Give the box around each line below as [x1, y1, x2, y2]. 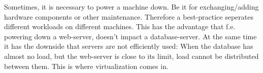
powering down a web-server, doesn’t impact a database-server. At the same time [4, 31, 257, 41]
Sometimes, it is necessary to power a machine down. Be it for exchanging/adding [4, 2, 259, 12]
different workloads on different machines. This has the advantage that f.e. [4, 21, 236, 32]
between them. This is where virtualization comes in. [4, 60, 169, 71]
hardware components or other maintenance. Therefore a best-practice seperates [4, 11, 253, 22]
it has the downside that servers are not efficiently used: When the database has [4, 41, 253, 51]
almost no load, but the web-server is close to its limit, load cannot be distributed [4, 50, 259, 61]
